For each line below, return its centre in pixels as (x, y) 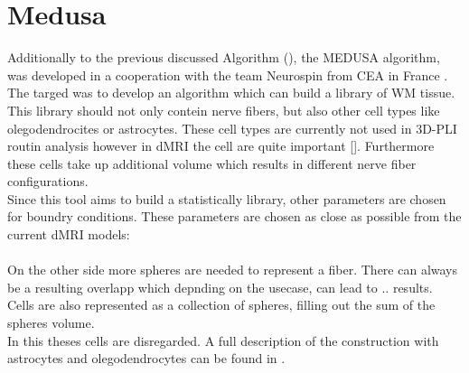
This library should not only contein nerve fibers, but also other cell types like (224, 110)
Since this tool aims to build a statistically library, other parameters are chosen (227, 198)
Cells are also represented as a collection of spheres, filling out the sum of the (221, 305)
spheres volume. (51, 323)
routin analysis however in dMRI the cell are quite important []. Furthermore (221, 146)
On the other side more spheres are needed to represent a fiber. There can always (233, 270)
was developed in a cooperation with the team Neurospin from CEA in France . (228, 75)
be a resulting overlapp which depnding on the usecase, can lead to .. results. (220, 287)
